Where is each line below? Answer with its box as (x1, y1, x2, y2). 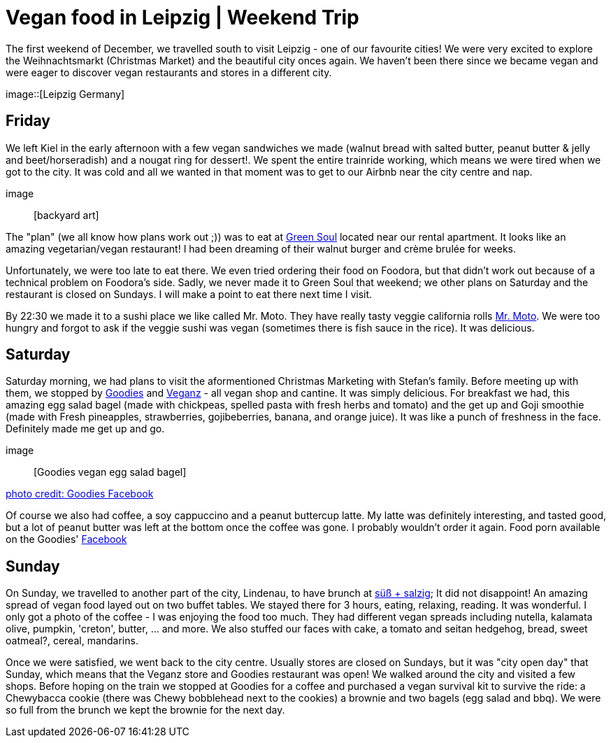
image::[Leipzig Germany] (6, 87, 125, 100)
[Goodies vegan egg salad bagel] (34, 466, 187, 479)
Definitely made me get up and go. (6, 423, 165, 435)
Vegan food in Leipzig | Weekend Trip (6, 6, 359, 29)
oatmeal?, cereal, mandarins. (6, 635, 138, 647)
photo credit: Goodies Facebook (6, 488, 154, 500)
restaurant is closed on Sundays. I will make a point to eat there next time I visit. (6, 288, 373, 300)
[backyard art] (34, 208, 99, 221)
